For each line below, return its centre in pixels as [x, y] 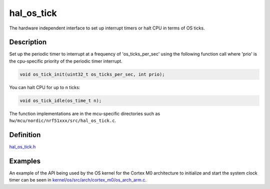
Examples [25, 161]
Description [28, 42]
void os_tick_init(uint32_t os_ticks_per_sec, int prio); [92, 74]
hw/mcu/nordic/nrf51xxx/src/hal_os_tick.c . [63, 120]
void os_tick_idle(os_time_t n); [61, 100]
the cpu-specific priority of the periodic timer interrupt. [66, 61]
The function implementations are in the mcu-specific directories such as [85, 113]
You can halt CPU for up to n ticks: [45, 87]
